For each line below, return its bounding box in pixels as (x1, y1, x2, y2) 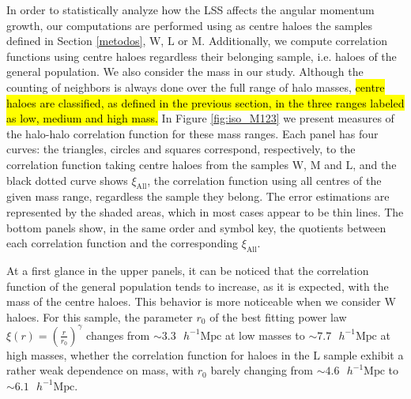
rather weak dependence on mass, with (6, 362, 194, 378)
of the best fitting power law (209, 308, 347, 325)
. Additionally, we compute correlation (202, 32, 387, 49)
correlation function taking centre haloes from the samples (6, 156, 288, 172)
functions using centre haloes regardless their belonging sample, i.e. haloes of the (6, 47, 397, 64)
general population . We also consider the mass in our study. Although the (6, 63, 364, 80)
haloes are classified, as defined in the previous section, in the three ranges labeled (6, 94, 405, 111)
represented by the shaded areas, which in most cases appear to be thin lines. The (6, 203, 404, 220)
